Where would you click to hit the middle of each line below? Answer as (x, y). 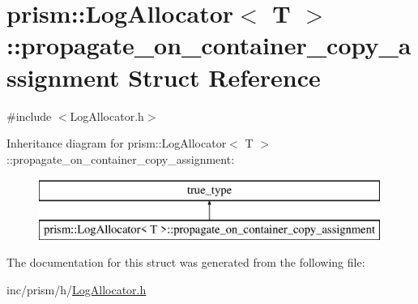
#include (29, 116)
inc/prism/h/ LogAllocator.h (77, 290)
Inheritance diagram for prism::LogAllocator (117, 143)
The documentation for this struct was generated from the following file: (186, 262)
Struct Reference (224, 77)
